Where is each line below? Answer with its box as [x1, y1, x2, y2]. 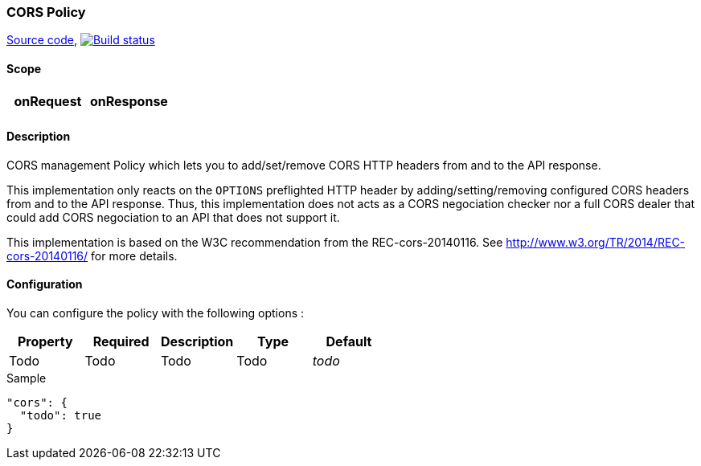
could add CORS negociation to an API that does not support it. [6, 210, 340, 224]
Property [17, 333, 73, 350]
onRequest [14, 92, 82, 109]
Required [92, 333, 150, 350]
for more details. [91, 248, 178, 263]
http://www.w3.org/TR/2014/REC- [506, 235, 686, 249]
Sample [6, 371, 47, 386]
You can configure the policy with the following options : [6, 306, 305, 321]
